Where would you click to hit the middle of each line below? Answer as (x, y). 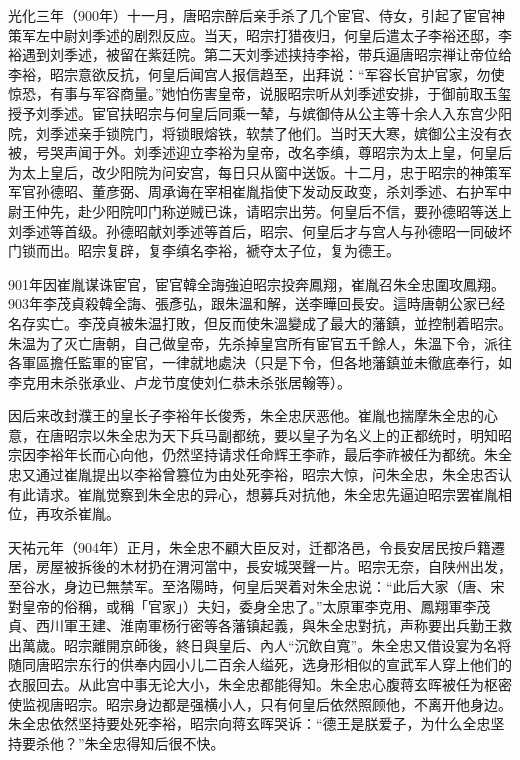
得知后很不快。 (175, 742)
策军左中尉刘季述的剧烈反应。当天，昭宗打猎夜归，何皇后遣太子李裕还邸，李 (260, 34)
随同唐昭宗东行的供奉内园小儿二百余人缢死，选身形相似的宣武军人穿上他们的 (260, 664)
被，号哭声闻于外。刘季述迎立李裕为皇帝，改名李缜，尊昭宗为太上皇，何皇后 (260, 152)
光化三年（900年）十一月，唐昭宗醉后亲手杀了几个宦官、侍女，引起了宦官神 (256, 15)
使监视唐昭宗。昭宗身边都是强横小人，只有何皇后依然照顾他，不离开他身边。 (260, 703)
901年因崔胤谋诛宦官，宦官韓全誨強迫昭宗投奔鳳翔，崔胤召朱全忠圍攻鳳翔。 (256, 283)
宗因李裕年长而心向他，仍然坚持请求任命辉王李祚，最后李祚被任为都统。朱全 (260, 454)
